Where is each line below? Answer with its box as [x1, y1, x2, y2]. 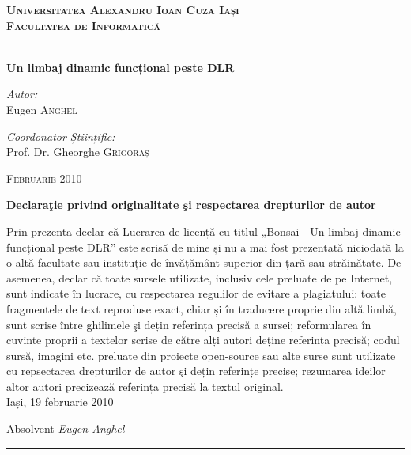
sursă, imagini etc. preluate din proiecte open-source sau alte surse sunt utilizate [6, 347, 396, 363]
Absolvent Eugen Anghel [6, 420, 125, 437]
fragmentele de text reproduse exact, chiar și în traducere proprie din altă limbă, [6, 300, 397, 317]
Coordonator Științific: [6, 127, 115, 144]
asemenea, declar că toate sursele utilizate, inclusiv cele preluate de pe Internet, [6, 269, 393, 286]
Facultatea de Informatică [6, 17, 161, 33]
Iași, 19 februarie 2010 [6, 393, 114, 410]
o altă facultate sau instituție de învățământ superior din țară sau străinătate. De [6, 254, 402, 271]
